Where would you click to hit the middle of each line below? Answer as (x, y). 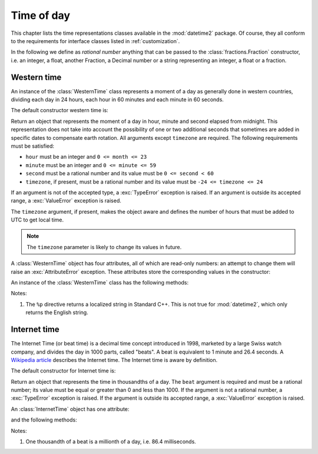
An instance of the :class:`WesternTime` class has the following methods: (100, 283)
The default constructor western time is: (59, 110)
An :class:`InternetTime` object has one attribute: (70, 409)
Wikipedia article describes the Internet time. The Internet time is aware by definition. (114, 360)
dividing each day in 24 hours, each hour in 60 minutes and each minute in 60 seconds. (117, 100)
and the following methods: (44, 420)
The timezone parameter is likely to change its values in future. (104, 247)
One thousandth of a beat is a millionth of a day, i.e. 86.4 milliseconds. (111, 442)
